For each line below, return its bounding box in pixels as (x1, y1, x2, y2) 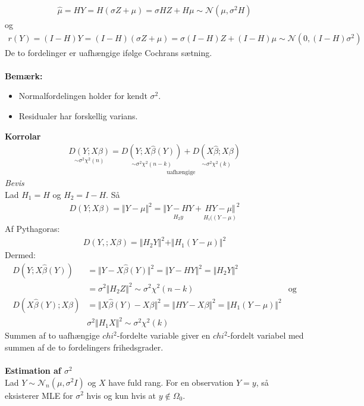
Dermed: (5, 249, 36, 261)
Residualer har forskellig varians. (18, 110, 138, 122)
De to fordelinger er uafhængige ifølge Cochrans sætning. (5, 46, 212, 58)
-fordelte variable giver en (117, 329, 211, 342)
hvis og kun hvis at (86, 389, 156, 401)
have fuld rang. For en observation (108, 376, 234, 388)
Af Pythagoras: (5, 222, 60, 235)
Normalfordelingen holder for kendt (18, 89, 148, 102)
